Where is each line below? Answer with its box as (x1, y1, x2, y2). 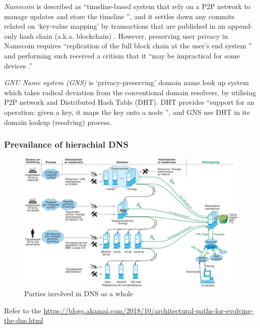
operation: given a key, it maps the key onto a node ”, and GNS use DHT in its (4, 106, 250, 117)
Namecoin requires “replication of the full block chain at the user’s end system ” (4, 40, 252, 51)
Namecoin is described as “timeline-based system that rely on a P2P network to (4, 1, 250, 11)
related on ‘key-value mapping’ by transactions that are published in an (4, 21, 226, 31)
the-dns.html (4, 315, 43, 325)
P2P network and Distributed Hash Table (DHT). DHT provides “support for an (4, 97, 254, 107)
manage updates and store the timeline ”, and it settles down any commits (4, 11, 235, 21)
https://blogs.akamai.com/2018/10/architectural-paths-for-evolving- (43, 305, 254, 315)
